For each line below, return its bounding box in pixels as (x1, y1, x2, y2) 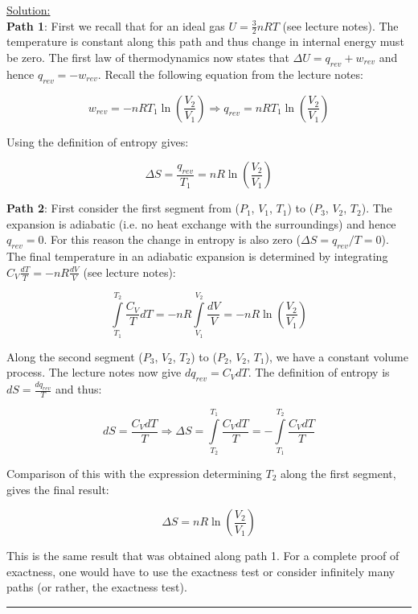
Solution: (6, 2, 51, 18)
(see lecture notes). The (282, 17, 399, 34)
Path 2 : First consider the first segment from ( (6, 200, 240, 216)
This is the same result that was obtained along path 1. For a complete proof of (6, 547, 400, 564)
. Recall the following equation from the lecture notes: (97, 65, 363, 82)
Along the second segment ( (6, 348, 143, 365)
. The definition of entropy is (248, 364, 390, 381)
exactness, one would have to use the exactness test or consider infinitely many (6, 562, 395, 579)
